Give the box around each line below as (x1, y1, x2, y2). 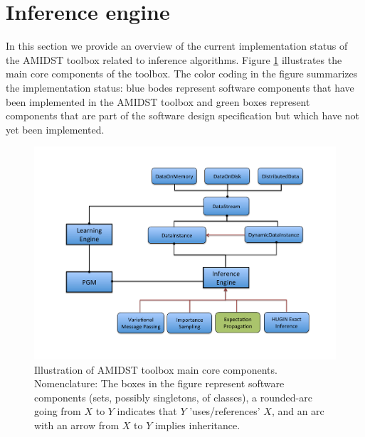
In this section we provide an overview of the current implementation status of (6, 38, 348, 53)
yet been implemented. (6, 122, 105, 136)
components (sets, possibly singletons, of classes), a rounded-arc (34, 389, 312, 404)
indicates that (117, 404, 177, 419)
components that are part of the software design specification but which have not (6, 108, 360, 123)
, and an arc (271, 404, 324, 419)
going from (34, 404, 81, 419)
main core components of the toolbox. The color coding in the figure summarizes (6, 66, 358, 81)
